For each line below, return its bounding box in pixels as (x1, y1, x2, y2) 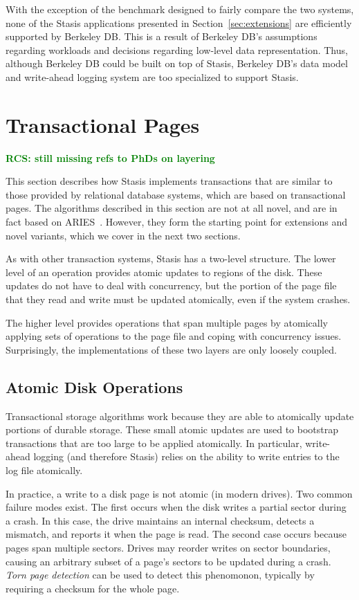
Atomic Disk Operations (6, 376, 183, 397)
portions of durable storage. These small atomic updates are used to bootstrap (6, 422, 339, 437)
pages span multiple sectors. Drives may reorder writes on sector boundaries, (6, 540, 331, 554)
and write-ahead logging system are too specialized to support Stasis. (6, 69, 299, 84)
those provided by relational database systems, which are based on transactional (6, 187, 346, 201)
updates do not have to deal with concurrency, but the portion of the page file (6, 278, 337, 293)
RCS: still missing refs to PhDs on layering (6, 150, 215, 165)
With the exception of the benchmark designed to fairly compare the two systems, (6, 2, 354, 16)
